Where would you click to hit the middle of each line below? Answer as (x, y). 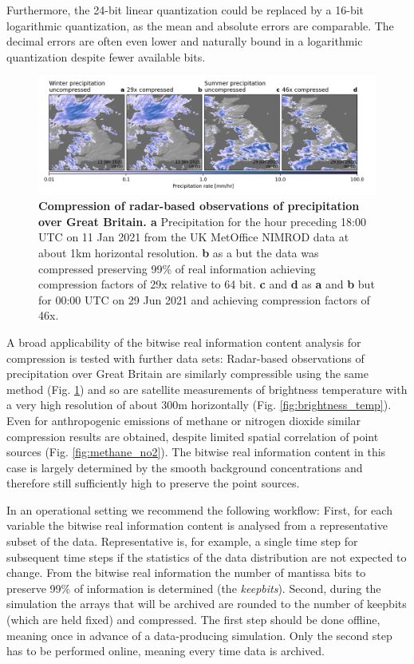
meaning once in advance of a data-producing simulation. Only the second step (199, 635)
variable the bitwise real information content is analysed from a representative (197, 525)
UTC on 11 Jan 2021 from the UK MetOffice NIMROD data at (194, 237)
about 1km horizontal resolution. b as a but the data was (179, 252)
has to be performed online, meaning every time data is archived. (166, 651)
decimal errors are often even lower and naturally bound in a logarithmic (185, 41)
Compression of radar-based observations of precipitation (199, 206)
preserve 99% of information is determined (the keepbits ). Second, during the (194, 588)
